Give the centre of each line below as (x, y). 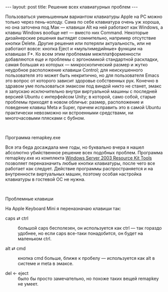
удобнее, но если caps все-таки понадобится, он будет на (80, 233)
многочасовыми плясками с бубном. (45, 118)
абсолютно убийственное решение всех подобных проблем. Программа (84, 153)
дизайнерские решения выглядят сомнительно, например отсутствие (81, 38)
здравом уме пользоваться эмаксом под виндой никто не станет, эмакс (83, 86)
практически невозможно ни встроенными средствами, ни (69, 113)
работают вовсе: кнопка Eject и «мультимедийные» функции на (74, 48)
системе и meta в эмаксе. (46, 263)
